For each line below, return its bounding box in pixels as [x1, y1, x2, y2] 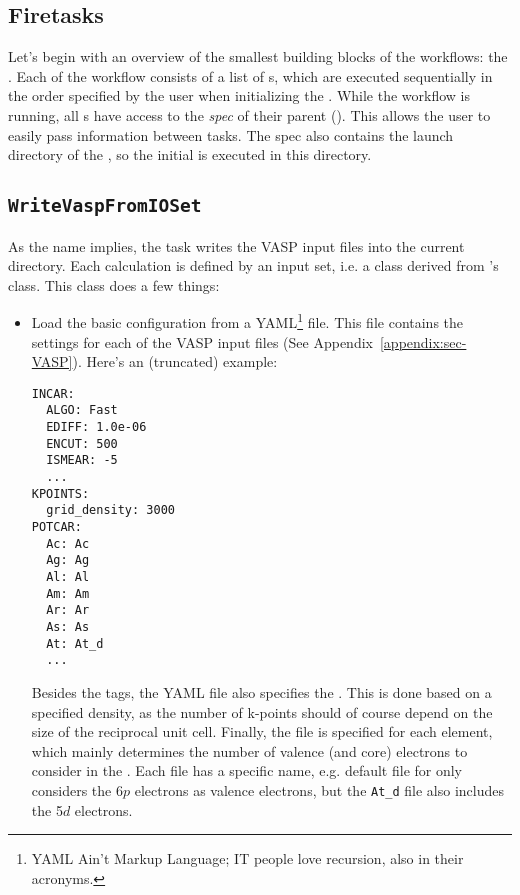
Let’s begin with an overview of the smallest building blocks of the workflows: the [8, 46, 508, 67]
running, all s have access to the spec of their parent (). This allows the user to [8, 104, 491, 125]
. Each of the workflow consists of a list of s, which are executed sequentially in [8, 65, 493, 86]
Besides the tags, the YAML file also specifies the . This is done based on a [31, 681, 492, 702]
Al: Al [46, 569, 90, 584]
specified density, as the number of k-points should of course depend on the [31, 701, 493, 722]
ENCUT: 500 [46, 436, 118, 451]
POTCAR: [31, 520, 82, 535]
